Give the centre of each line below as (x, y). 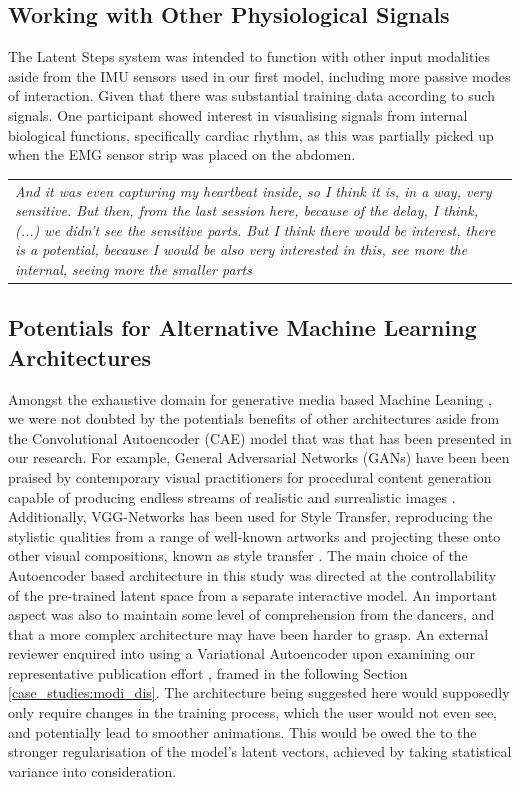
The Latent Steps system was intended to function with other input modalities (249, 56)
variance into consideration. (92, 770)
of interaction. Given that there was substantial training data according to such (252, 95)
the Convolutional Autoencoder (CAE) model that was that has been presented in (260, 437)
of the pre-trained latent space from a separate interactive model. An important (252, 594)
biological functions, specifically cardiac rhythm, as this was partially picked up (251, 134)
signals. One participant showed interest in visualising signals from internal (238, 114)
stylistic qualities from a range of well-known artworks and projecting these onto (254, 535)
